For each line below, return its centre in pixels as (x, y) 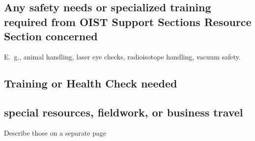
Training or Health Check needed (91, 83)
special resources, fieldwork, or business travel (124, 112)
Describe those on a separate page (55, 132)
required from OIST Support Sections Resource (128, 21)
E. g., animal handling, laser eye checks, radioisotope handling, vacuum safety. (122, 56)
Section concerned (51, 36)
